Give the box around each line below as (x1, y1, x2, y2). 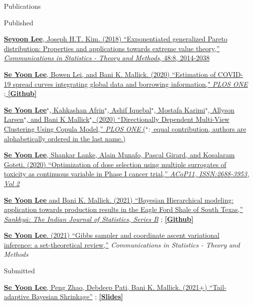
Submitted (4, 266, 35, 276)
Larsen (4, 114, 24, 124)
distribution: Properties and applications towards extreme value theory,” (4, 43, 220, 53)
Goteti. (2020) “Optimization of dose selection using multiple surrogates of (4, 159, 227, 169)
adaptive (4, 291, 30, 302)
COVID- (217, 69, 243, 79)
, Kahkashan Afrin (49, 104, 105, 114)
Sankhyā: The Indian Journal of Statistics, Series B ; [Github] (4, 213, 194, 224)
